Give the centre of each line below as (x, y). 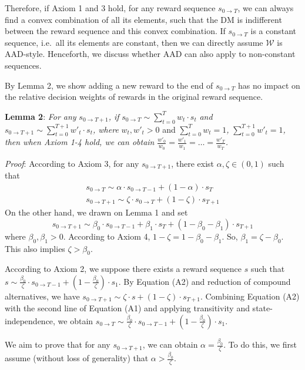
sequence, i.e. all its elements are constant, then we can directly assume (134, 42)
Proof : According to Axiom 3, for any (72, 163)
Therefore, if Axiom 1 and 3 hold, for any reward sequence (110, 8)
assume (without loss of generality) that (77, 358)
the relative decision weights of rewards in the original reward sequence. (134, 97)
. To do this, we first (260, 344)
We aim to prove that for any (58, 344)
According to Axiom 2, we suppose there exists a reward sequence (123, 269)
